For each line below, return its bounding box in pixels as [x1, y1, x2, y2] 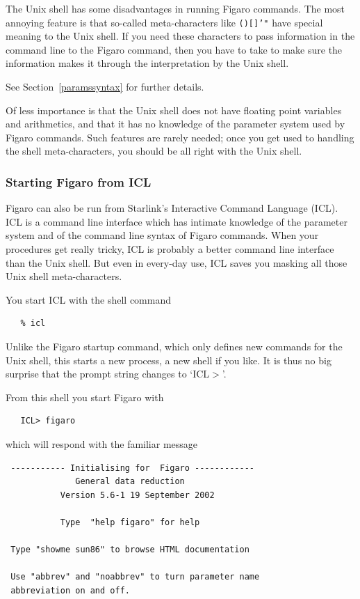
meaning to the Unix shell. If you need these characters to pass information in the [6, 29, 355, 43]
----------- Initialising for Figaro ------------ [10, 462, 254, 473]
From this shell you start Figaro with [6, 389, 164, 404]
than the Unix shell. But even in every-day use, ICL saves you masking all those [6, 255, 347, 270]
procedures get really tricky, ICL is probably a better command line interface [6, 242, 334, 256]
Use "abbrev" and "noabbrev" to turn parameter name [10, 572, 260, 582]
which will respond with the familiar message [6, 436, 198, 451]
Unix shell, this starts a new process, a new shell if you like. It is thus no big [6, 352, 332, 367]
